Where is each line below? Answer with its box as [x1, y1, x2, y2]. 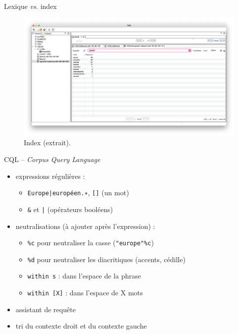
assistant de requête [15, 304, 76, 314]
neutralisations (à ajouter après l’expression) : [15, 221, 155, 231]
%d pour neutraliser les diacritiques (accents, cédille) [27, 254, 186, 264]
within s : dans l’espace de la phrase [27, 271, 141, 281]
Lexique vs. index [4, 1, 57, 11]
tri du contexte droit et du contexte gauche [15, 321, 147, 331]
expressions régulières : [15, 170, 85, 181]
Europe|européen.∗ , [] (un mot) [27, 187, 129, 198]
